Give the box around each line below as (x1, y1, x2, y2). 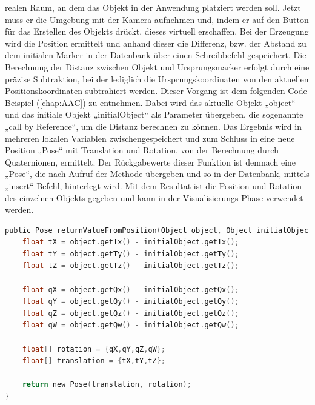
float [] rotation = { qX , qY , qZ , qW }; (22, 344, 166, 353)
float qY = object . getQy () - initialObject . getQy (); (22, 297, 239, 306)
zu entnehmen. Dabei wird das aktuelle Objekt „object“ (88, 96, 296, 109)
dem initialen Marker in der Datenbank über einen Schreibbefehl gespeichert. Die (5, 49, 307, 61)
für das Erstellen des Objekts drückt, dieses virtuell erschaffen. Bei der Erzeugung (5, 25, 309, 38)
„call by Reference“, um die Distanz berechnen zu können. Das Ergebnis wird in (5, 119, 302, 132)
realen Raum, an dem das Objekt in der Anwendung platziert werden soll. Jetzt (5, 1, 301, 13)
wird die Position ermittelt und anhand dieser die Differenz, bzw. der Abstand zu (5, 36, 307, 49)
